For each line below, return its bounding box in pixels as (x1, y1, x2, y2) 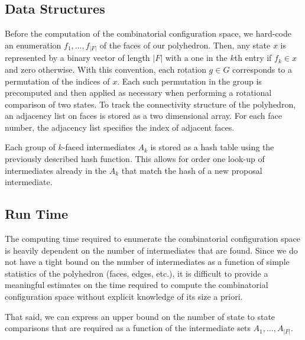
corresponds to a (232, 63, 293, 75)
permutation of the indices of (5, 75, 110, 87)
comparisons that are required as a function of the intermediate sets (5, 322, 251, 334)
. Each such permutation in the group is (117, 75, 262, 87)
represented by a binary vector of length (5, 51, 150, 64)
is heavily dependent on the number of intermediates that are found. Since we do (5, 244, 298, 256)
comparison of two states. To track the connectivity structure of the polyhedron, (5, 98, 296, 110)
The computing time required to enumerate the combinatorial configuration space (5, 232, 300, 245)
